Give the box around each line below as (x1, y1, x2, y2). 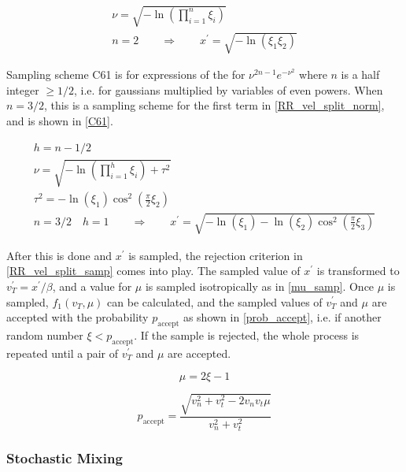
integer (6, 81, 39, 98)
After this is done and (6, 247, 112, 263)
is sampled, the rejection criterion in (128, 247, 303, 263)
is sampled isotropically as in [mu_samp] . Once (145, 277, 375, 294)
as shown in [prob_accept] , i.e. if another (183, 309, 382, 325)
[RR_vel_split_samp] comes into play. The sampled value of (6, 262, 301, 279)
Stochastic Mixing (6, 448, 123, 467)
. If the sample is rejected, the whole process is (134, 326, 360, 343)
